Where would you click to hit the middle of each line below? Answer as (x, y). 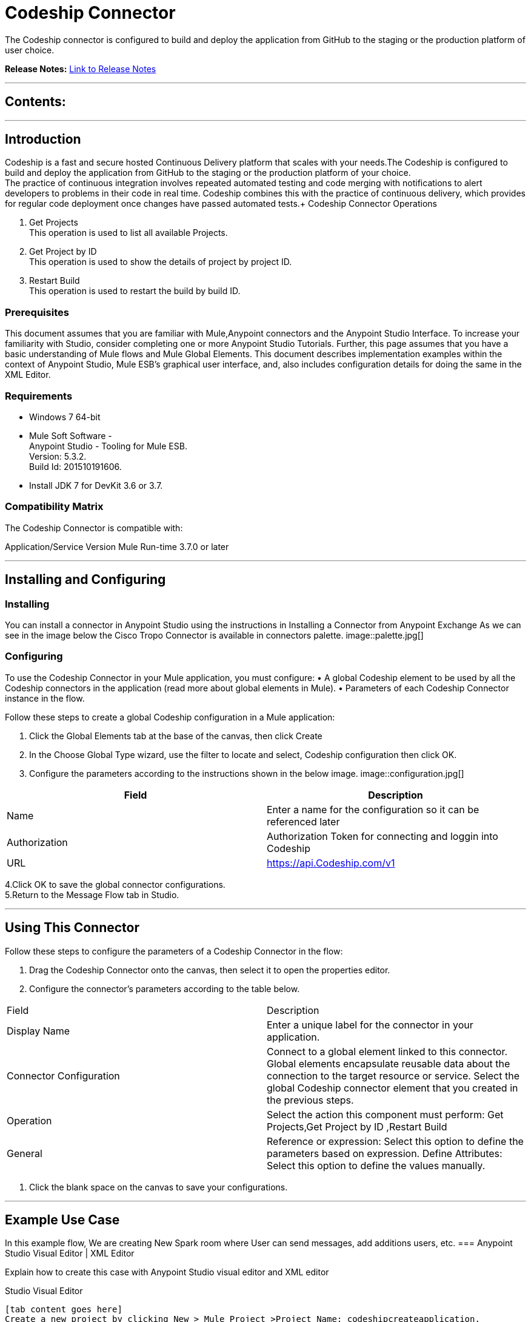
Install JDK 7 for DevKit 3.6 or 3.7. (96, 485)
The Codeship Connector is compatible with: (94, 528)
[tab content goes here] (64, 1310)
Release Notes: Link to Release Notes (81, 69)
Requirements (39, 396)
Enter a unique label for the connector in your (370, 1025)
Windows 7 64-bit (65, 417)
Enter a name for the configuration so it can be (373, 809)
